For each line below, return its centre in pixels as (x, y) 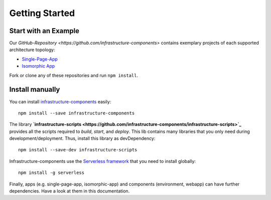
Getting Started (42, 13)
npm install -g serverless (51, 173)
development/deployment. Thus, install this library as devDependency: (82, 138)
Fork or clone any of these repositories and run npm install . (74, 75)
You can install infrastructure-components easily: (60, 102)
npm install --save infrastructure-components (77, 113)
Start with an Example (44, 31)
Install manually (35, 89)
